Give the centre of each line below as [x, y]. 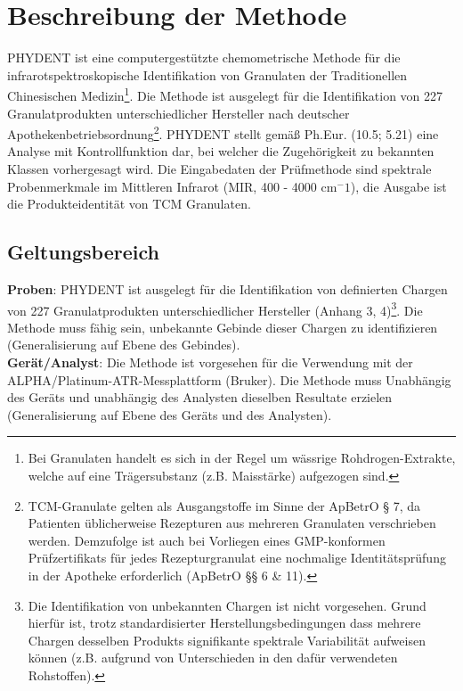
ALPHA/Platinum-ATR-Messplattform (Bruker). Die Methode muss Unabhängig [229, 379]
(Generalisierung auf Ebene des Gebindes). [124, 345]
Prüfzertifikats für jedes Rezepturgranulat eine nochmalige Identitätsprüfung [237, 558]
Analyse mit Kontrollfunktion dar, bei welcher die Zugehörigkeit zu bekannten [221, 151]
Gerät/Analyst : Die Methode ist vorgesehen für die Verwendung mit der [210, 362]
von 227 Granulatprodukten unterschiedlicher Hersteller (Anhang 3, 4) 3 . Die [215, 308]
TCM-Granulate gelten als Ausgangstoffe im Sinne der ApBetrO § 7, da [224, 505]
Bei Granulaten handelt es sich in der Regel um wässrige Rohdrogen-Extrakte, [242, 458]
